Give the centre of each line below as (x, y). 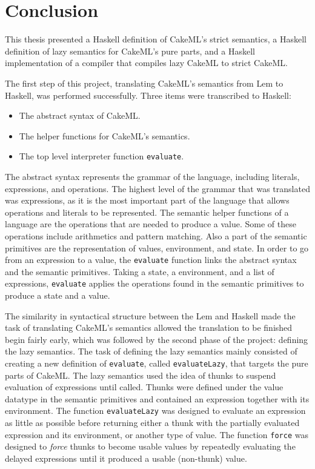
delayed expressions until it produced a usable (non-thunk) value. (126, 458)
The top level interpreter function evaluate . (101, 156)
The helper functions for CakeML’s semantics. (104, 135)
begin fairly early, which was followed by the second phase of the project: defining (157, 339)
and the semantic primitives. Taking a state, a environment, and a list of (140, 271)
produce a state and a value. (58, 295)
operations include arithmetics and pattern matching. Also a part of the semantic (156, 235)
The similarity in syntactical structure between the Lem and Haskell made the (150, 315)
